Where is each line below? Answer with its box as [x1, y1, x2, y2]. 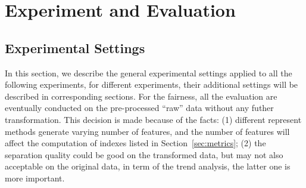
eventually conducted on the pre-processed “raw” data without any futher [5, 101, 274, 114]
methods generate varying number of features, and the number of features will [5, 125, 290, 137]
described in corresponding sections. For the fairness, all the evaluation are [5, 90, 277, 102]
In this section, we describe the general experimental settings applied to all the [5, 66, 292, 79]
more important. [5, 171, 65, 184]
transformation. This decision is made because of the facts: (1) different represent [5, 113, 302, 125]
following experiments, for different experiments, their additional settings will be [5, 78, 298, 91]
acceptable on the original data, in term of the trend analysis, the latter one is [5, 160, 291, 172]
